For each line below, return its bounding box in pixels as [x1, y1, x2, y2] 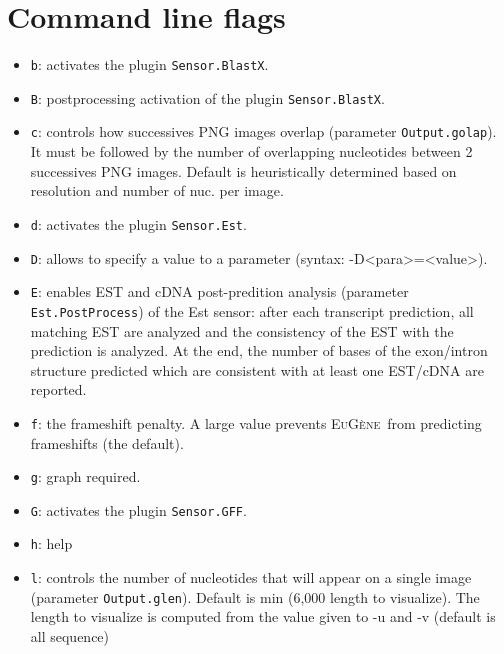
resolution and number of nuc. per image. [30, 180, 284, 201]
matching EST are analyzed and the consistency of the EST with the [30, 320, 454, 341]
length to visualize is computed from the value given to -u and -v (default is [30, 606, 496, 627]
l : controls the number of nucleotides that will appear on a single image [30, 567, 472, 588]
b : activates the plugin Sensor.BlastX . [30, 54, 269, 75]
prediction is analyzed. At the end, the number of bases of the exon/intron [30, 340, 488, 361]
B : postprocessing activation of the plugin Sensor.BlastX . [30, 87, 385, 108]
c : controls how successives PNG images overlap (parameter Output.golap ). [30, 121, 497, 142]
